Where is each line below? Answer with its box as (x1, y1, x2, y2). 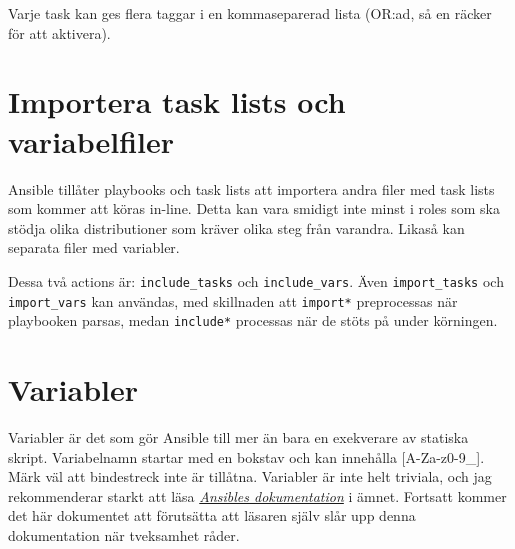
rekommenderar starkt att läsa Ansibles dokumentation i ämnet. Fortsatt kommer (8, 485, 507, 506)
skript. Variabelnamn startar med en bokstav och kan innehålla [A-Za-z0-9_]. (8, 446, 485, 467)
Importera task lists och (8, 81, 346, 122)
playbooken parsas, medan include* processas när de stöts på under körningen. (8, 310, 498, 331)
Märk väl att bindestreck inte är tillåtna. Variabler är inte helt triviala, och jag (8, 466, 492, 487)
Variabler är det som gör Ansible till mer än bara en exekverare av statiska (8, 426, 469, 447)
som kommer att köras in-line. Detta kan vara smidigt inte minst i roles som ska (8, 198, 500, 219)
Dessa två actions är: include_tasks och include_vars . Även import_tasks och (8, 270, 504, 291)
